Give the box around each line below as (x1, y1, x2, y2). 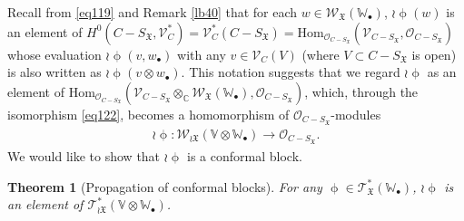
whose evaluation (7, 44, 102, 63)
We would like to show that (7, 147, 161, 165)
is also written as (7, 62, 102, 82)
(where (301, 44, 340, 63)
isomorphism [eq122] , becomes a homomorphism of (7, 104, 290, 123)
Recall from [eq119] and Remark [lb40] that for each (7, 3, 298, 21)
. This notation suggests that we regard (181, 62, 400, 82)
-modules (331, 104, 381, 123)
